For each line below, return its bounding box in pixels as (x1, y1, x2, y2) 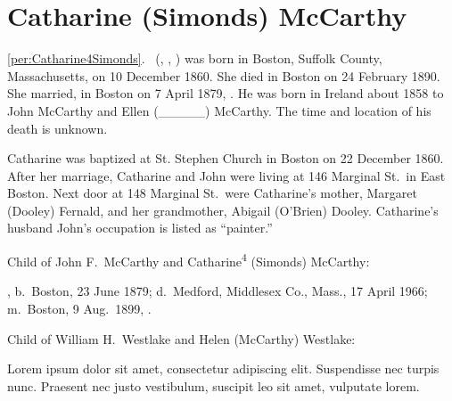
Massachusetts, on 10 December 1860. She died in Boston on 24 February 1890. (7, 66, 440, 85)
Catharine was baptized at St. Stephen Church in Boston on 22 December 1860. (7, 149, 444, 168)
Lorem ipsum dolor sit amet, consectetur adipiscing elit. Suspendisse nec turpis (7, 359, 440, 378)
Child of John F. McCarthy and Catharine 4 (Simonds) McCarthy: (7, 250, 370, 270)
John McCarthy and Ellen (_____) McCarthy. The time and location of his (7, 101, 431, 119)
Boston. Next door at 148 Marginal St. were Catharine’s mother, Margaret (7, 184, 417, 202)
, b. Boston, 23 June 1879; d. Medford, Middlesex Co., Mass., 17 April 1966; (7, 282, 428, 300)
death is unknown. (7, 119, 108, 137)
